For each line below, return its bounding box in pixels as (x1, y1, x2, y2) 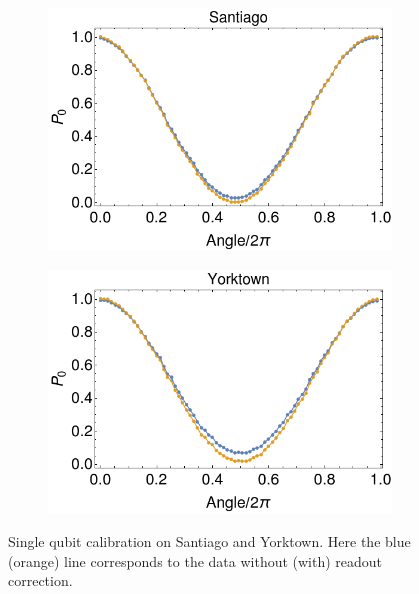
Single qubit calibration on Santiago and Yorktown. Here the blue (8, 530, 411, 551)
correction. (8, 570, 73, 591)
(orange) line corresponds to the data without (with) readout (8, 550, 383, 571)
